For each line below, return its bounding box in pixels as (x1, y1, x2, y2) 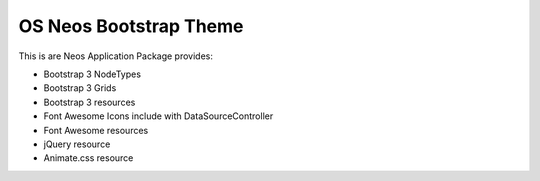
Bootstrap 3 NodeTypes (43, 68, 142, 80)
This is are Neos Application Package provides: (18, 50, 214, 62)
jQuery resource (43, 138, 111, 150)
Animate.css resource (43, 152, 134, 164)
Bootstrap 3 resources (43, 96, 136, 108)
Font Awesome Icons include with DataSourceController (43, 110, 274, 122)
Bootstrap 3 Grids (43, 82, 117, 94)
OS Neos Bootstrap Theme (18, 15, 244, 37)
